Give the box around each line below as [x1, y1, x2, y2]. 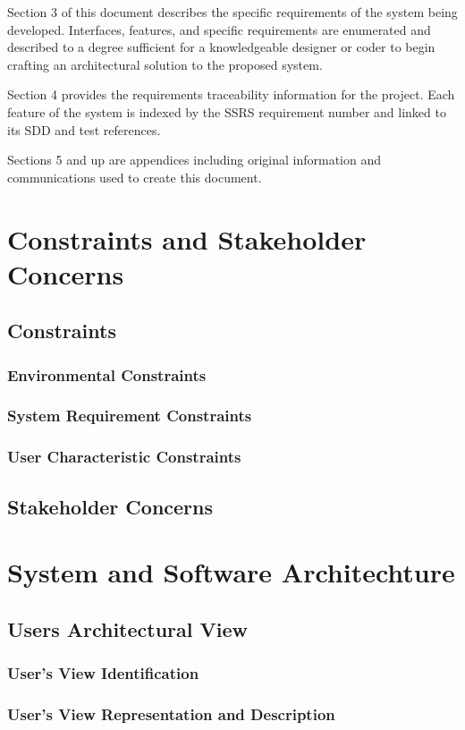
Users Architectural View [7, 615, 248, 642]
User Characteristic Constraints [7, 446, 241, 468]
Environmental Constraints [7, 363, 207, 386]
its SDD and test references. [7, 120, 161, 139]
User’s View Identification [7, 662, 199, 684]
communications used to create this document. [7, 167, 262, 186]
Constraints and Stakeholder [7, 220, 367, 257]
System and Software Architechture [7, 554, 455, 590]
